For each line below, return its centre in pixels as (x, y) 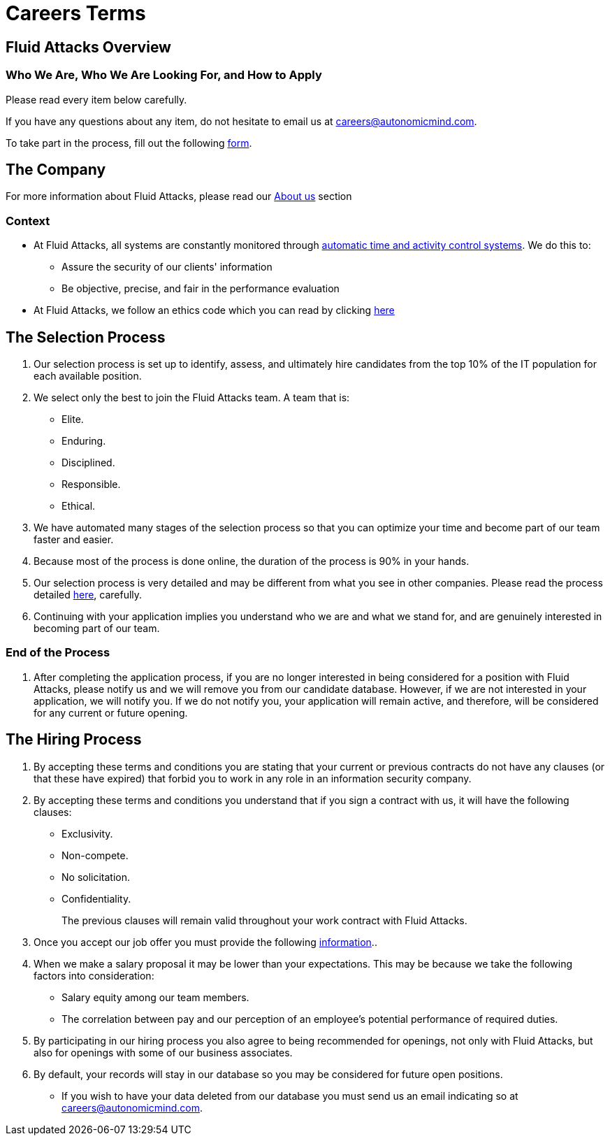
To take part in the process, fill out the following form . (129, 143)
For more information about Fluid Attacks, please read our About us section (179, 196)
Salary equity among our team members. (155, 997)
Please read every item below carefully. (96, 99)
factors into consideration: (94, 975)
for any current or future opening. (111, 712)
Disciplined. (88, 462)
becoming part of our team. (97, 628)
